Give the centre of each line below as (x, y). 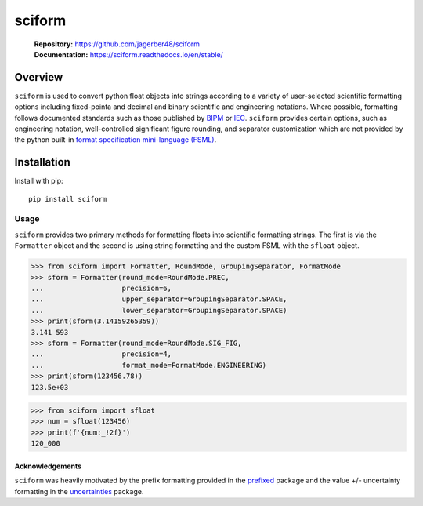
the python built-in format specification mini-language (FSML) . (116, 140)
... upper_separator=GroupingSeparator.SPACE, (159, 299)
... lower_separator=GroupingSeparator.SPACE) (159, 310)
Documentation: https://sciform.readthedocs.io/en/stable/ (128, 54)
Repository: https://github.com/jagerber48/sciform (117, 44)
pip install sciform (68, 199)
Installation (42, 162)
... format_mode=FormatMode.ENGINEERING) (149, 365)
